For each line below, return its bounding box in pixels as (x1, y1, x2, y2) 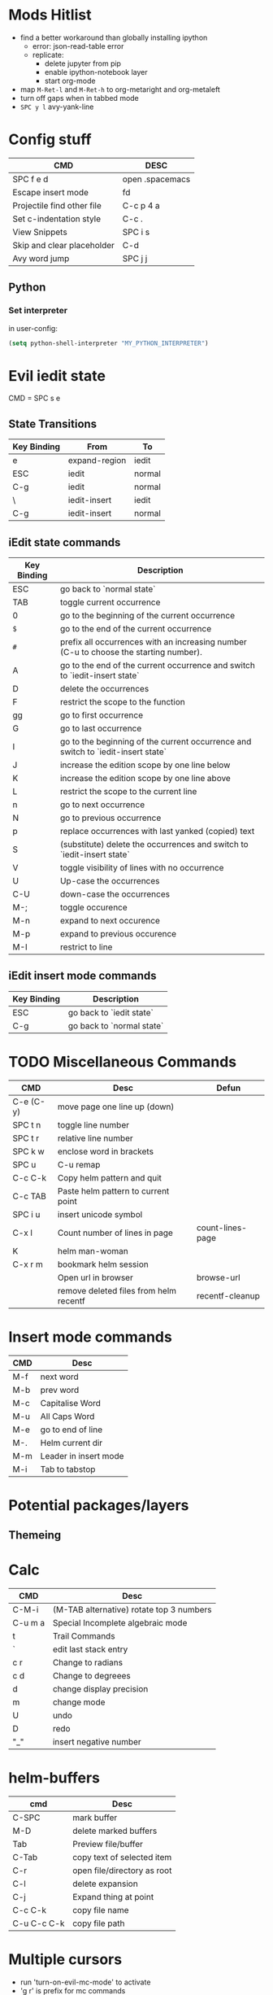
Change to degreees (52, 1670, 132, 1682)
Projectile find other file (12, 199, 102, 211)
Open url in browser (57, 1272, 134, 1283)
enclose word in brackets (57, 1146, 154, 1157)
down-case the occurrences (59, 888, 171, 900)
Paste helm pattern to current (57, 1185, 170, 1197)
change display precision (52, 1683, 149, 1695)
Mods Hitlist (8, 6, 92, 24)
